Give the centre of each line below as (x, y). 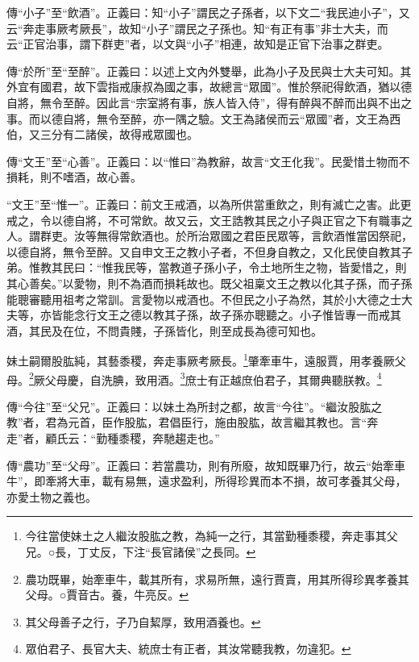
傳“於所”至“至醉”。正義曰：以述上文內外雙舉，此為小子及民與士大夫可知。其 (209, 71)
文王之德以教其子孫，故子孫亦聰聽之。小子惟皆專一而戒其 (249, 315)
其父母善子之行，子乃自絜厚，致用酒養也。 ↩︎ (143, 621)
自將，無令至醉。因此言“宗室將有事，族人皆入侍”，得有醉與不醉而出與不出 (204, 102)
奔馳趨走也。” (186, 437)
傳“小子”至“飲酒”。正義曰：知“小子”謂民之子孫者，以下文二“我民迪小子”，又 (208, 12)
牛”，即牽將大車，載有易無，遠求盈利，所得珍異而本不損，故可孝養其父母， (207, 481)
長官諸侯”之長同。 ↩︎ (203, 551)
